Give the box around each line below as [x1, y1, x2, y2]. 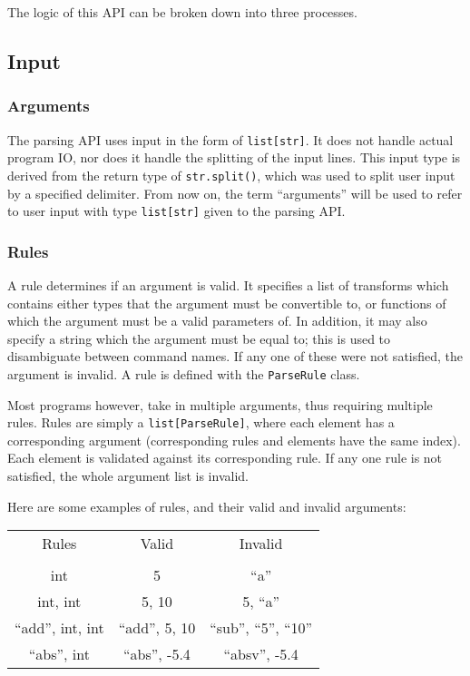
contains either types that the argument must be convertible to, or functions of [7, 293, 446, 312]
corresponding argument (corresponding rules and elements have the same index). [7, 430, 461, 449]
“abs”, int [28, 643, 90, 665]
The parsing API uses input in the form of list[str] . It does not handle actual [7, 130, 454, 149]
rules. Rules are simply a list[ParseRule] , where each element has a [7, 413, 395, 432]
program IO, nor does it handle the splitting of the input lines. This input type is [7, 148, 461, 167]
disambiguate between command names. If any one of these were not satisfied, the [7, 347, 464, 366]
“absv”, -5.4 [223, 643, 299, 665]
